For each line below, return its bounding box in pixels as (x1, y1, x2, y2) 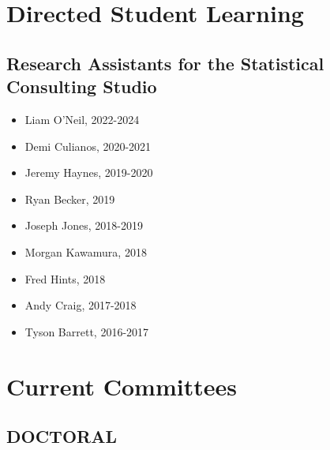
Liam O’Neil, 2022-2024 (24, 111, 140, 127)
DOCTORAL (6, 424, 117, 448)
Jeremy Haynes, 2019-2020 (24, 164, 153, 181)
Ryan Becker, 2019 (24, 190, 115, 207)
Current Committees (6, 369, 237, 402)
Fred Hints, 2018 (24, 270, 106, 287)
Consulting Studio (6, 74, 157, 99)
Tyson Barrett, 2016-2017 (24, 323, 149, 339)
